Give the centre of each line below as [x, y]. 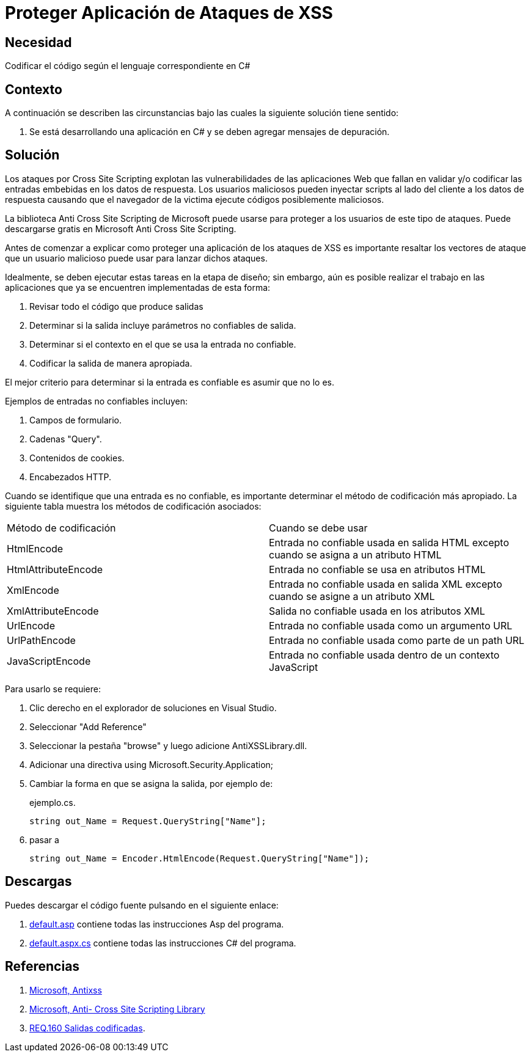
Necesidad [38, 42]
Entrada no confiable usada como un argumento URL [391, 625]
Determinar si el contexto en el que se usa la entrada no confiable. [163, 344]
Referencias [42, 967]
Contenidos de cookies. [77, 458]
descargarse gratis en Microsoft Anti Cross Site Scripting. [121, 229]
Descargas [38, 882]
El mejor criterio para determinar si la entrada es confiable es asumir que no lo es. [170, 382]
